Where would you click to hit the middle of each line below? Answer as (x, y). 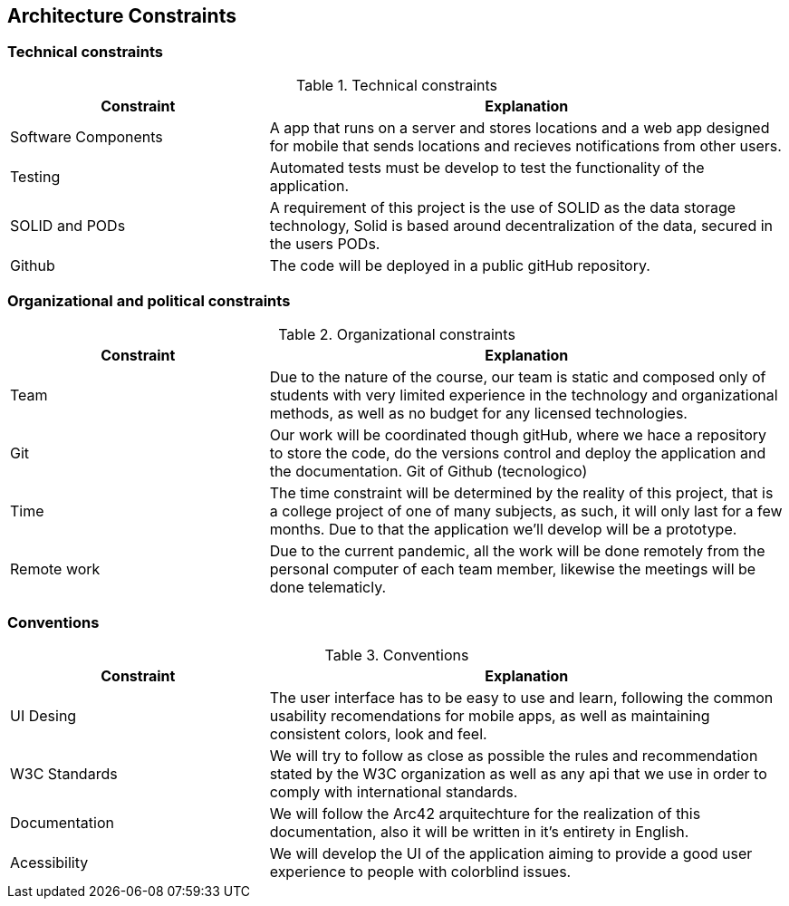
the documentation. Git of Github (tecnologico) (428, 471)
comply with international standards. (394, 792)
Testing (35, 176)
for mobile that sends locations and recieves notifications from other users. (525, 145)
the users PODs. (325, 243)
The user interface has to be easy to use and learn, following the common (521, 698)
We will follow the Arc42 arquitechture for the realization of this (485, 814)
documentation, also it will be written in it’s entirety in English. (479, 832)
